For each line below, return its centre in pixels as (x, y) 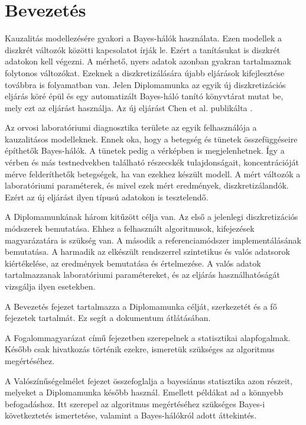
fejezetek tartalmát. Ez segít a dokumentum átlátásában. (108, 318)
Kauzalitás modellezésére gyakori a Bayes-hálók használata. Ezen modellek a (143, 38)
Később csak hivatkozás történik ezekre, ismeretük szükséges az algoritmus (140, 349)
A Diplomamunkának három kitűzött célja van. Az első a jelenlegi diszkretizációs (152, 217)
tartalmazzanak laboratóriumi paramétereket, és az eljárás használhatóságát (143, 275)
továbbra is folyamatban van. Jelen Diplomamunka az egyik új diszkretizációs (145, 84)
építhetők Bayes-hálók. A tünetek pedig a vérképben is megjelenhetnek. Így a (145, 150)
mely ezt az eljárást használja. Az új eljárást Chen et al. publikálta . (129, 107)
